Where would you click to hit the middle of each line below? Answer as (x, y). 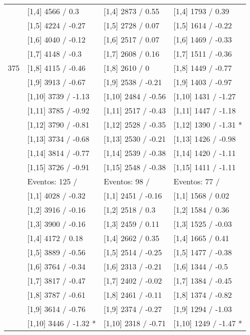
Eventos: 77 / (197, 181)
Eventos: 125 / (52, 181)
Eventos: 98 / (127, 181)
